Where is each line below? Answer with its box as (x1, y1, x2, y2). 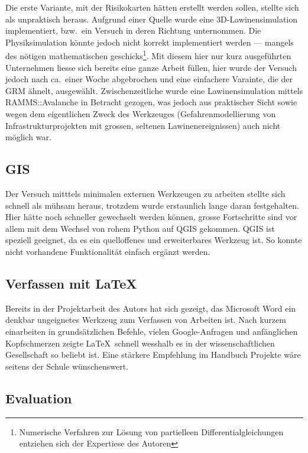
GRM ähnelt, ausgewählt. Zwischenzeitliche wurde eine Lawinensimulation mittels (5, 84, 303, 96)
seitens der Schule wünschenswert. (5, 360, 129, 372)
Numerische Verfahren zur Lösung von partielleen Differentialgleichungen (19, 425, 284, 438)
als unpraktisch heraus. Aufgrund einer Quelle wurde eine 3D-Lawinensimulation (5, 12, 298, 25)
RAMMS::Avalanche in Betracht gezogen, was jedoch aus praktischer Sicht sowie (5, 96, 297, 108)
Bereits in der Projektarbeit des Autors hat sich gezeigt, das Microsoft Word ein (5, 302, 296, 314)
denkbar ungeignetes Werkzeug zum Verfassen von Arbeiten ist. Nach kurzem (5, 313, 286, 326)
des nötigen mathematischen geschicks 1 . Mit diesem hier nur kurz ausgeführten (5, 48, 291, 62)
